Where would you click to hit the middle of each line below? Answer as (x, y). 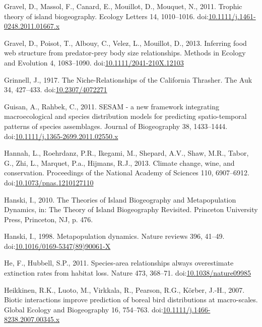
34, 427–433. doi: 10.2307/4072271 (56, 89)
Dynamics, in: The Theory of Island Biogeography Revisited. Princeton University (131, 209)
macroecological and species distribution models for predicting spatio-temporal (125, 116)
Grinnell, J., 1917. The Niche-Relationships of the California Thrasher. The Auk (128, 79)
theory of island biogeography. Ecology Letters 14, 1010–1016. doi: (106, 16)
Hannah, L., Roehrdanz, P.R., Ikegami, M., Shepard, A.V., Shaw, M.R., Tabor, (126, 153)
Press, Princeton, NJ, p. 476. (49, 219)
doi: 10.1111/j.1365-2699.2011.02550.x (61, 136)
